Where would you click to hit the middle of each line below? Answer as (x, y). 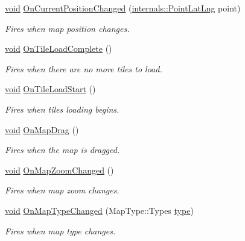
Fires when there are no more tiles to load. (84, 68)
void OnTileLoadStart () (50, 89)
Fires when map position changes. (67, 28)
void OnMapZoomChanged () (59, 170)
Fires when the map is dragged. (62, 150)
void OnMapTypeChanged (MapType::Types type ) (99, 210)
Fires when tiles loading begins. (62, 109)
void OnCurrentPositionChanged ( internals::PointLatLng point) (123, 8)
